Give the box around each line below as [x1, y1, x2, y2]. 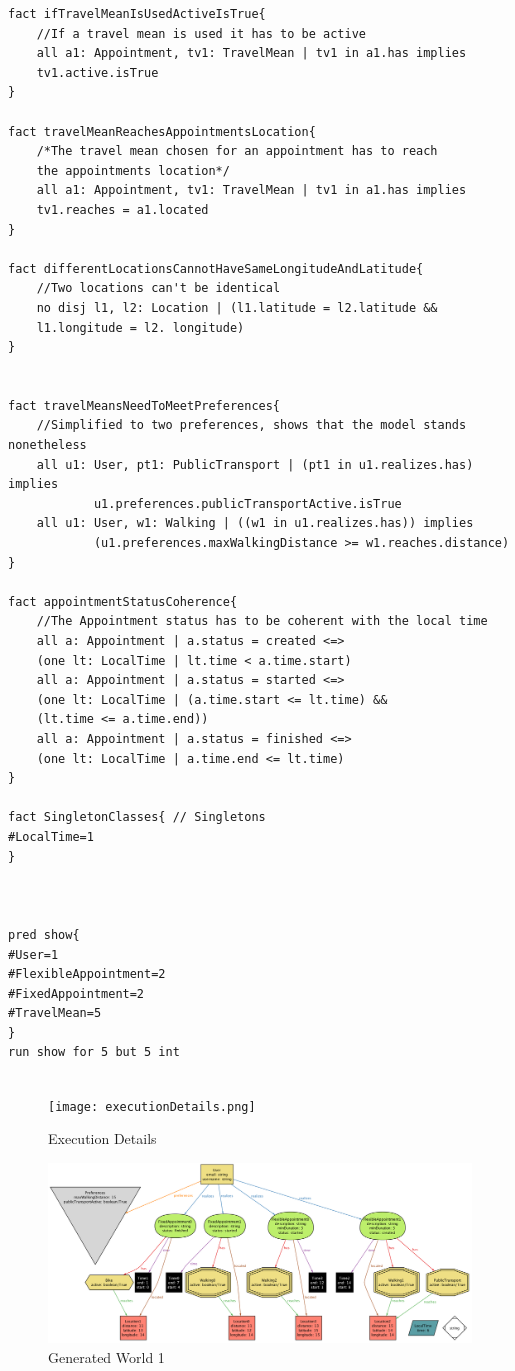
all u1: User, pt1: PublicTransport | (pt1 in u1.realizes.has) [36, 457, 474, 472]
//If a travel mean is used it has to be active [36, 26, 366, 41]
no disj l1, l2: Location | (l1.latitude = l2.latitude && [36, 300, 438, 315]
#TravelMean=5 [8, 1006, 102, 1021]
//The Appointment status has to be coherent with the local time [36, 614, 488, 629]
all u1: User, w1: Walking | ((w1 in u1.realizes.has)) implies [36, 516, 474, 531]
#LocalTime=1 [8, 829, 94, 844]
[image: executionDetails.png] [48, 1099, 256, 1114]
